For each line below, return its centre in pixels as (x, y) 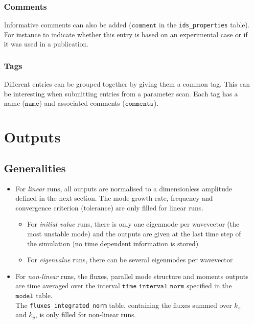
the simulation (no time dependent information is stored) (113, 243)
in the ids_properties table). (204, 25)
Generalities (35, 168)
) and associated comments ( (82, 103)
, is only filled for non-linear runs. (85, 314)
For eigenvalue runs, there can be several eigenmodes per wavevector (130, 260)
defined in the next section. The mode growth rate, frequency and (114, 198)
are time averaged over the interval (68, 286)
